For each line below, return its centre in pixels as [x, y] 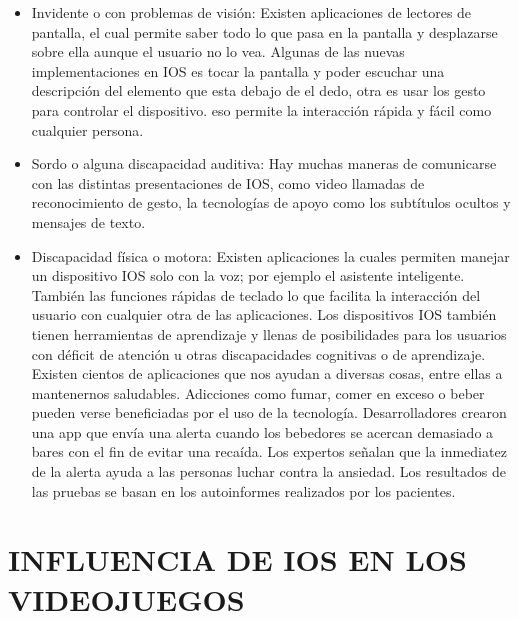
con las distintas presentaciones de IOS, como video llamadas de [228, 182]
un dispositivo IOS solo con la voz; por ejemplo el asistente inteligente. [248, 275]
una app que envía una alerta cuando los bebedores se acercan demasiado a [262, 431]
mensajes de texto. [88, 221]
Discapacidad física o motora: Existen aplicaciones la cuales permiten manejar [270, 255]
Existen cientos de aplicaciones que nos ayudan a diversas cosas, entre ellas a [267, 373]
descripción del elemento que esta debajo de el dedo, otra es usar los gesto [258, 90]
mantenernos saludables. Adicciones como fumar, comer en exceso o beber [258, 392]
